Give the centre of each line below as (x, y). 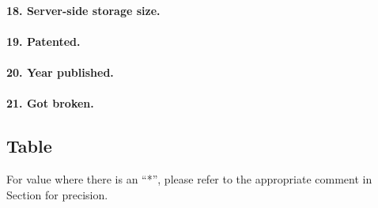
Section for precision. (57, 194)
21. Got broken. (50, 103)
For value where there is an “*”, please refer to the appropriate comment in (189, 178)
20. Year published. (60, 72)
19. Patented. (43, 41)
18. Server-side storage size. (83, 10)
